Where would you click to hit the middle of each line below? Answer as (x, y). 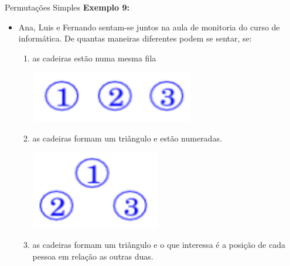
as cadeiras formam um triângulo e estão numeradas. (127, 138)
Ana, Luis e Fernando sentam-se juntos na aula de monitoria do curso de (149, 27)
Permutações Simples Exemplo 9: (67, 7)
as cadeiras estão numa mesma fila (94, 58)
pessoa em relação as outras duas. (93, 256)
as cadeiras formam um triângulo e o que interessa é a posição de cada (159, 245)
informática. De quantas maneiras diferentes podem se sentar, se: (135, 38)
